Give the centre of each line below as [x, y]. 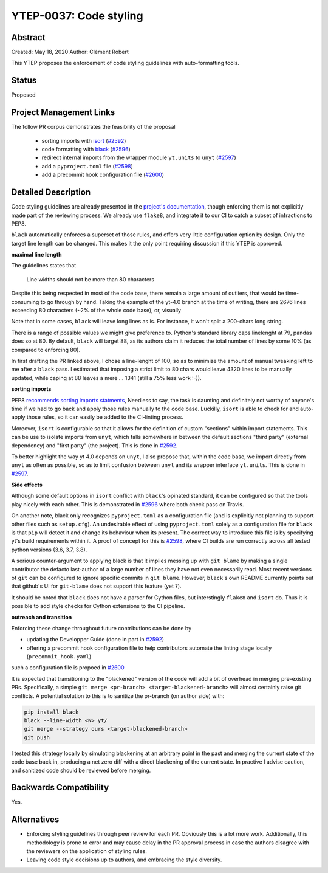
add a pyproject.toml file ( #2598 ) [87, 166]
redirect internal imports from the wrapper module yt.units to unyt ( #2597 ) [139, 157]
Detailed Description [51, 192]
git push [37, 737]
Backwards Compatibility [60, 788]
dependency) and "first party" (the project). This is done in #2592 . [94, 445]
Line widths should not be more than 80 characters [91, 279]
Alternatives [35, 820]
